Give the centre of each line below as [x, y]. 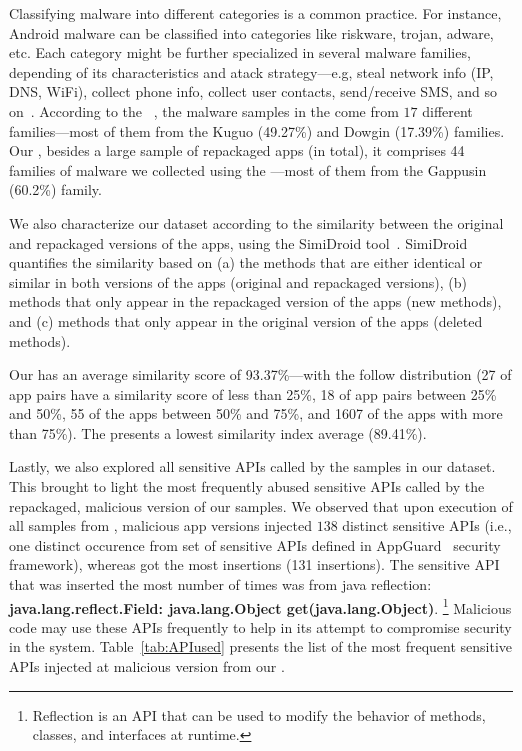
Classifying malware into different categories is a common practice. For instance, [255, 13]
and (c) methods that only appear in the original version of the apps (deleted [246, 320]
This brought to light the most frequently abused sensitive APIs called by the [247, 486]
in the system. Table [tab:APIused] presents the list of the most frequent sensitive [261, 646]
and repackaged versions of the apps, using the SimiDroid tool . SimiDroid [238, 242]
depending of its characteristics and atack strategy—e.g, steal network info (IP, [251, 71]
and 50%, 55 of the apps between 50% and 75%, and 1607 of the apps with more [256, 413]
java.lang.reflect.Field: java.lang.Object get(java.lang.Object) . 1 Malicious [260, 606]
